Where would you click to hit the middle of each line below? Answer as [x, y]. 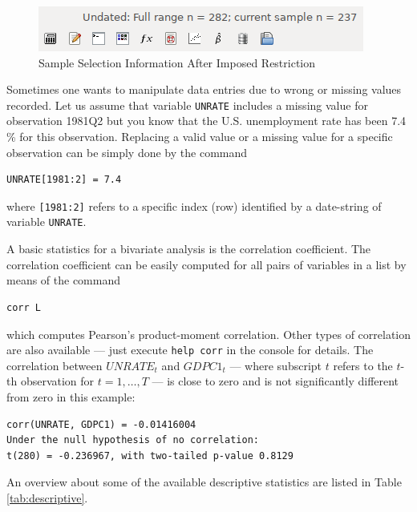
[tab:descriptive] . [47, 497]
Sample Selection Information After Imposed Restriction [177, 62]
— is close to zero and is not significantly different [275, 381]
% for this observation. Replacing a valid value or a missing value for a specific [200, 137]
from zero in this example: [71, 396]
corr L [24, 307]
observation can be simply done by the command [127, 152]
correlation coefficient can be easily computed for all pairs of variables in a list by [206, 264]
